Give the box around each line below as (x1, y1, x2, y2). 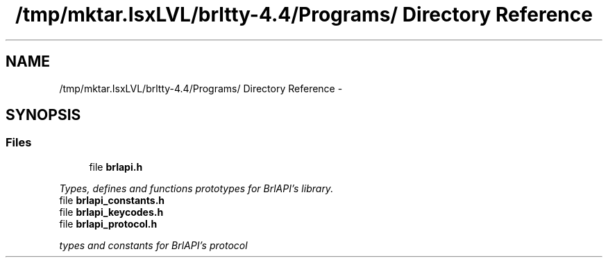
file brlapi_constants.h (59, 194, 165, 206)
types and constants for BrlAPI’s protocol (59, 239, 248, 251)
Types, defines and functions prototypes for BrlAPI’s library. (59, 182, 334, 194)
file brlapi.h (89, 160, 143, 173)
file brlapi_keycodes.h (59, 205, 164, 218)
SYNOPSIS (6, 106, 81, 124)
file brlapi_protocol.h (59, 217, 158, 230)
